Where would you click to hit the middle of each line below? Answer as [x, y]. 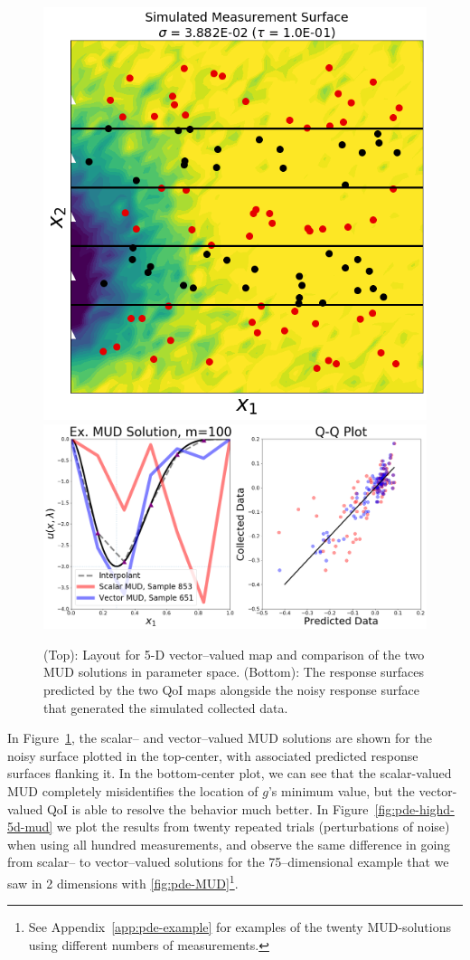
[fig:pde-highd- [414, 808]
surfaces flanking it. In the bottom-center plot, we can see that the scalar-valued [230, 773]
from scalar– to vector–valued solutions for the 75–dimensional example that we [228, 862]
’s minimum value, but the [341, 791]
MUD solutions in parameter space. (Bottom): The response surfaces [234, 672]
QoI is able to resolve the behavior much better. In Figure [207, 808]
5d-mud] [30, 827]
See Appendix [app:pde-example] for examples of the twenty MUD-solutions [240, 927]
